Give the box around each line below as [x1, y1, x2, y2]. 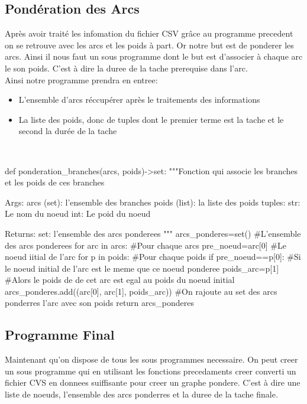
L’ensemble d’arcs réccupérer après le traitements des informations [18, 93, 260, 106]
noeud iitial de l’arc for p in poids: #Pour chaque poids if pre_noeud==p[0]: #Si [5, 250, 301, 263]
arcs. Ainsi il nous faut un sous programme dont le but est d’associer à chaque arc [5, 50, 303, 63]
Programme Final [5, 325, 115, 344]
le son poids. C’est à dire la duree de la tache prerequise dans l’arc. [5, 61, 248, 74]
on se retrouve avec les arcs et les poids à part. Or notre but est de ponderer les [5, 38, 294, 51]
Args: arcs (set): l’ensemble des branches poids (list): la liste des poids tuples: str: [5, 196, 300, 208]
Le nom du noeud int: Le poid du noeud [5, 207, 151, 220]
